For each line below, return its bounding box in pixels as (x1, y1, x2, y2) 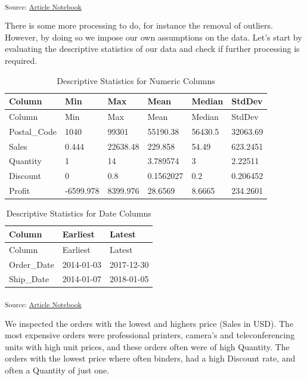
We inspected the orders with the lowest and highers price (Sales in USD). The (5, 317, 294, 329)
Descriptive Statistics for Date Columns (6, 207, 151, 220)
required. (5, 54, 38, 66)
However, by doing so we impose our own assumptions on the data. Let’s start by (5, 30, 302, 43)
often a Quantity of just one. (5, 363, 110, 376)
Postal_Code (9, 125, 57, 137)
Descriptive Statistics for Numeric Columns (57, 74, 215, 86)
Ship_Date (9, 273, 49, 285)
